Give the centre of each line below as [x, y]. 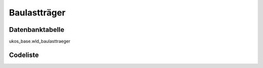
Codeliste [24, 55]
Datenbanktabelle [37, 30]
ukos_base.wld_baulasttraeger [40, 41]
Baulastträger [37, 13]
